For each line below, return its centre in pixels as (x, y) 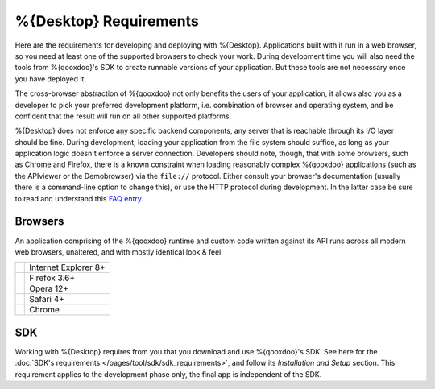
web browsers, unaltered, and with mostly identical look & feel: (119, 252)
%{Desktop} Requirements (107, 21)
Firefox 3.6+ (52, 278)
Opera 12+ (49, 288)
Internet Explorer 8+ (67, 267)
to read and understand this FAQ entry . (79, 198)
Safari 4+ (47, 300)
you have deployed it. (50, 79)
